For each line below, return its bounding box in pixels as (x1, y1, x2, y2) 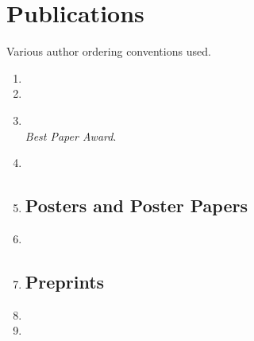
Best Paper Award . (25, 127, 117, 144)
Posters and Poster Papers (25, 193, 248, 218)
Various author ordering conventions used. (6, 43, 211, 60)
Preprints (25, 269, 105, 293)
